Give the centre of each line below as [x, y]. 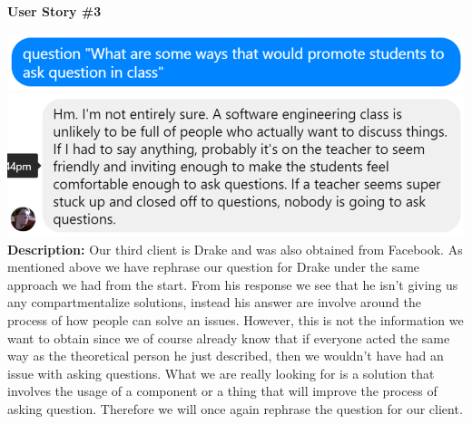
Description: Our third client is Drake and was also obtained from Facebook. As [235, 249]
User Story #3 [54, 11]
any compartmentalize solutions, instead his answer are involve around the [214, 302]
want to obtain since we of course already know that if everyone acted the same [229, 337]
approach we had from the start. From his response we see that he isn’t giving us [233, 284]
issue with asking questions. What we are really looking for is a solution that [221, 373]
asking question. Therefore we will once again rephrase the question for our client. [235, 408]
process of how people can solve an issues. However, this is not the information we [236, 319]
